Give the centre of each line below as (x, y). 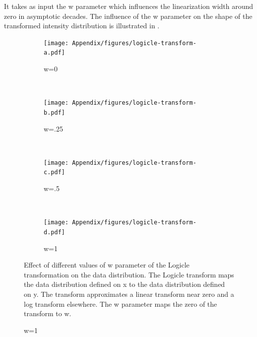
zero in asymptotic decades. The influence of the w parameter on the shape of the (128, 16)
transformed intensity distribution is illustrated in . (82, 26)
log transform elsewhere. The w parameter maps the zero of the (121, 303)
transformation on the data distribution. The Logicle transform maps (129, 274)
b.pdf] (54, 112)
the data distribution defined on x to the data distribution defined (125, 284)
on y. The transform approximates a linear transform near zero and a (129, 294)
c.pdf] (54, 172)
